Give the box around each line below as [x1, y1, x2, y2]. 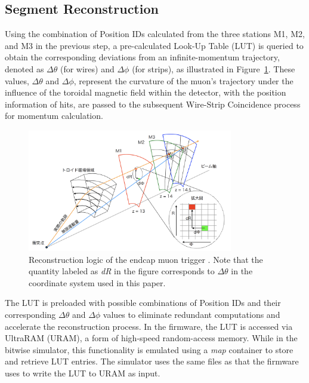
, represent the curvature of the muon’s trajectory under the [73, 74, 293, 87]
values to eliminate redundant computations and [103, 308, 280, 320]
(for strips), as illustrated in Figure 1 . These [132, 62, 295, 75]
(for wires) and [60, 62, 115, 75]
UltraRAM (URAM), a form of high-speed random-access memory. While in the [5, 332, 298, 344]
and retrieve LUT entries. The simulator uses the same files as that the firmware [5, 355, 299, 367]
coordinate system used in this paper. [29, 276, 166, 289]
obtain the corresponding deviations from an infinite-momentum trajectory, [5, 51, 280, 63]
